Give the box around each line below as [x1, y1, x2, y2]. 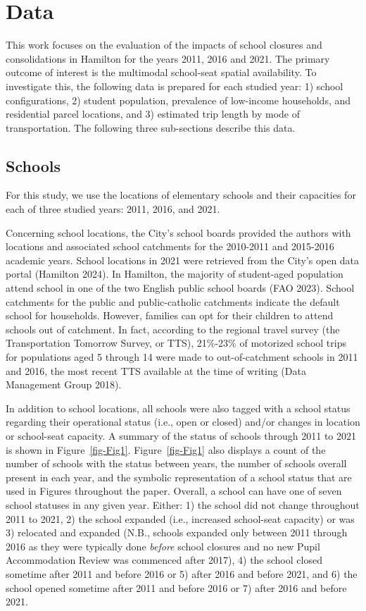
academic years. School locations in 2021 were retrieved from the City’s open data [6, 252, 360, 267]
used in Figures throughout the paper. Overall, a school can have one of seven [6, 483, 342, 498]
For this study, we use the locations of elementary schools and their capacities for [6, 187, 356, 202]
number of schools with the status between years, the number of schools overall [6, 456, 347, 471]
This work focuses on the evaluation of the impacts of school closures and [6, 37, 322, 52]
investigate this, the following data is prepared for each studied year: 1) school [6, 78, 343, 93]
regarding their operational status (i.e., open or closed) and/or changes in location [6, 414, 360, 429]
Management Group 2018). [6, 377, 122, 392]
